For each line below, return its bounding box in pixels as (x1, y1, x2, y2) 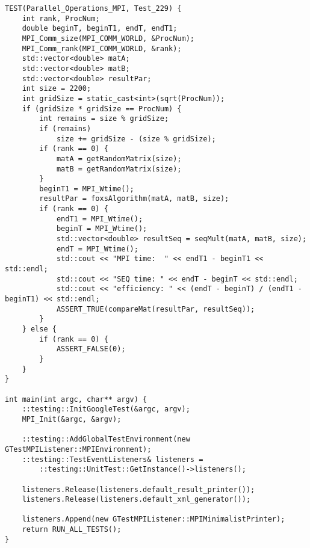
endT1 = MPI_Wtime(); (56, 214, 143, 223)
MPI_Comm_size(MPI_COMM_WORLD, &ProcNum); (22, 34, 194, 43)
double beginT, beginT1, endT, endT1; (22, 24, 178, 33)
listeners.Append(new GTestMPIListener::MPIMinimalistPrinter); (22, 515, 285, 524)
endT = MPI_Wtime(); (56, 244, 138, 253)
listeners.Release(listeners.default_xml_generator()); (22, 495, 251, 504)
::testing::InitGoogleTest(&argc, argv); (22, 405, 190, 414)
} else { (22, 325, 57, 333)
